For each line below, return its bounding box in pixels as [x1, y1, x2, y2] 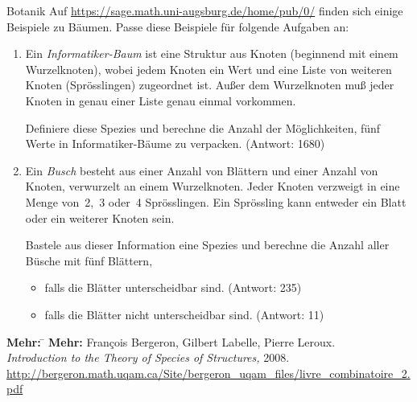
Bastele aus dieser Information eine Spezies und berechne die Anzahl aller [25, 236, 390, 253]
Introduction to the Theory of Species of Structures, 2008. [6, 349, 290, 366]
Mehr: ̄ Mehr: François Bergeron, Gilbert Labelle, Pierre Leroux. [6, 333, 336, 350]
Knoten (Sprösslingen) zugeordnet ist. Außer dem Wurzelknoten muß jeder [25, 76, 394, 93]
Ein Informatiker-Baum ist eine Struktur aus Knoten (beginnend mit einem [25, 45, 398, 62]
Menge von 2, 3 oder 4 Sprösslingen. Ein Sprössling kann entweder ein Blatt [25, 193, 407, 210]
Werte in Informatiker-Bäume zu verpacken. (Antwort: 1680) [25, 135, 325, 152]
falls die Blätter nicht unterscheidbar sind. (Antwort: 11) [44, 306, 324, 322]
